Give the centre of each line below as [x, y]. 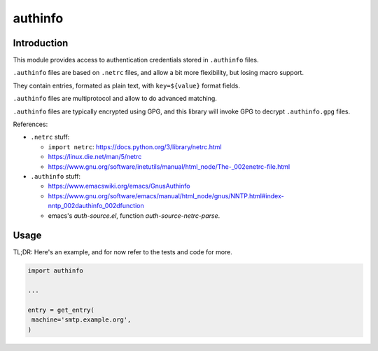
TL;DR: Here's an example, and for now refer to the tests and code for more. [122, 252]
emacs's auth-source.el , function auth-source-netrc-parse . [134, 215]
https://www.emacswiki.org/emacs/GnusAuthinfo [119, 186]
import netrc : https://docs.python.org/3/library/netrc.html [135, 146]
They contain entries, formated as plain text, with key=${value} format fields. [127, 85]
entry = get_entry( [61, 310]
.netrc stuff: [50, 137]
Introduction [41, 43]
